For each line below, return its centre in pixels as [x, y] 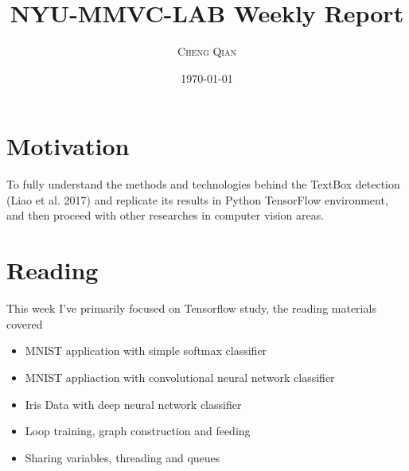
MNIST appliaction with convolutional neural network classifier [180, 377]
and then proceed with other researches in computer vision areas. [166, 215]
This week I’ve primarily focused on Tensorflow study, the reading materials [191, 308]
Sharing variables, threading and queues [123, 457]
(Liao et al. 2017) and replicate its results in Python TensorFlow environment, [197, 199]
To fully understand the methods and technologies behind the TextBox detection [203, 184]
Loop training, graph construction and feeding [138, 431]
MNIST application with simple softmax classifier [146, 350]
